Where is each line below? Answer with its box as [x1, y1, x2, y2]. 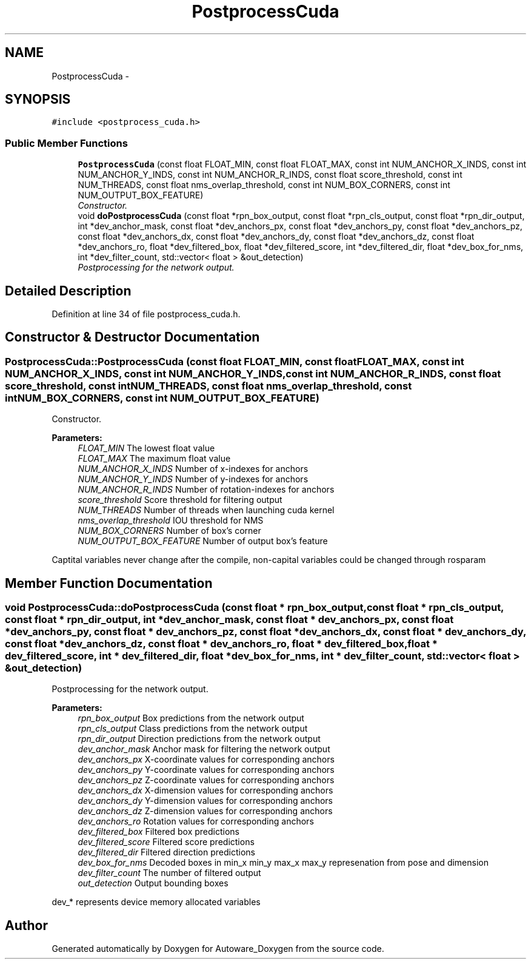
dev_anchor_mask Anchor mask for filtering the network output [78, 744, 330, 755]
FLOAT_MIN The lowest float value [78, 443, 215, 454]
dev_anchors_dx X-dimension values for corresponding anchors [78, 785, 333, 796]
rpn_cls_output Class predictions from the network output [78, 723, 308, 734]
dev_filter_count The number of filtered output [78, 868, 261, 878]
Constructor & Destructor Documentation [5, 329, 260, 345]
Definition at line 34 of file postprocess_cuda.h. [52, 309, 241, 320]
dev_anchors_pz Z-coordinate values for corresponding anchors [78, 775, 335, 786]
